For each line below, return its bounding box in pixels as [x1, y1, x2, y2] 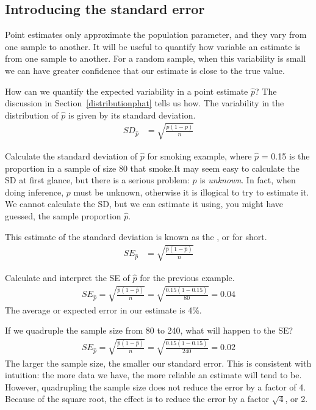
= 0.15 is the [261, 149, 310, 162]
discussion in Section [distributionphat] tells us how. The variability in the [5, 97, 284, 109]
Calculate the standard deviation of [5, 149, 138, 162]
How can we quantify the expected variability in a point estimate [5, 84, 248, 97]
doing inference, [5, 185, 64, 198]
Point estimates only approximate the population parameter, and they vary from [5, 28, 307, 41]
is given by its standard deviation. [68, 108, 196, 121]
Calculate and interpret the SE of [5, 271, 130, 284]
